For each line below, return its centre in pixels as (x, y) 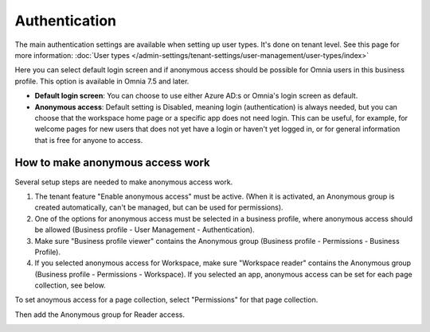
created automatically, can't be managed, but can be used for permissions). (159, 207)
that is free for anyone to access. (89, 140)
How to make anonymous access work (112, 163)
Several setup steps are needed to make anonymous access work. (124, 182)
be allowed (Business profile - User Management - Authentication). (145, 230)
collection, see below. (70, 285)
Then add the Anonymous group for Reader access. (100, 315)
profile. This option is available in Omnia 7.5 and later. (102, 81)
